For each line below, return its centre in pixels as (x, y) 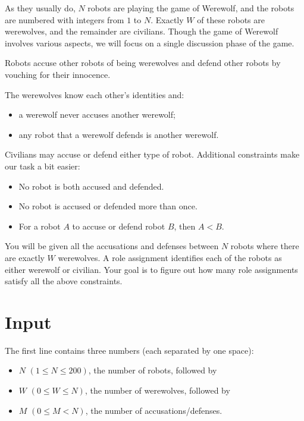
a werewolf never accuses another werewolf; (97, 114)
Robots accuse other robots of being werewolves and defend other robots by (143, 63)
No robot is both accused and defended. (91, 186)
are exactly (25, 257)
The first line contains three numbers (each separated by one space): (129, 350)
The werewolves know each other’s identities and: (95, 94)
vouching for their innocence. (58, 74)
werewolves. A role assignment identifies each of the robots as (170, 257)
